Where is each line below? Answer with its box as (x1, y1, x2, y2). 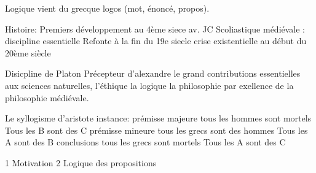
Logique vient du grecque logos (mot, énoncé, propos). (5, 2, 210, 14)
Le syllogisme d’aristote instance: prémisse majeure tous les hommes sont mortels (5, 112, 312, 125)
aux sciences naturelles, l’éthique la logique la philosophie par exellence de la (5, 79, 294, 91)
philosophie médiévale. (5, 91, 89, 104)
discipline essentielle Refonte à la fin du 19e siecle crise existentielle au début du (5, 34, 307, 47)
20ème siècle (5, 46, 51, 59)
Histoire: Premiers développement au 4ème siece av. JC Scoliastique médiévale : (5, 22, 306, 35)
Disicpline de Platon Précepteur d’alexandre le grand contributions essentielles (5, 67, 301, 80)
